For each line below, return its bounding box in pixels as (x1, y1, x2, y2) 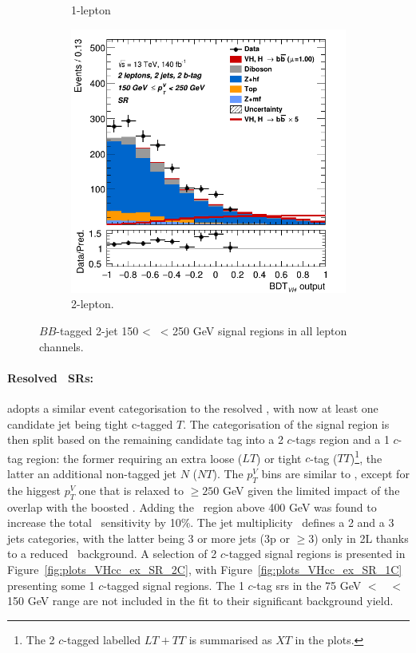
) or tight (256, 449, 302, 466)
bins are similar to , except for (261, 465, 410, 481)
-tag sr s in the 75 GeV (252, 576, 362, 593)
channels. (39, 338, 84, 354)
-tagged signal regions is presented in (225, 545, 406, 562)
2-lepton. (71, 295, 114, 312)
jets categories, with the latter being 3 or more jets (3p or (7, 529, 290, 546)
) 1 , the (350, 447, 382, 466)
